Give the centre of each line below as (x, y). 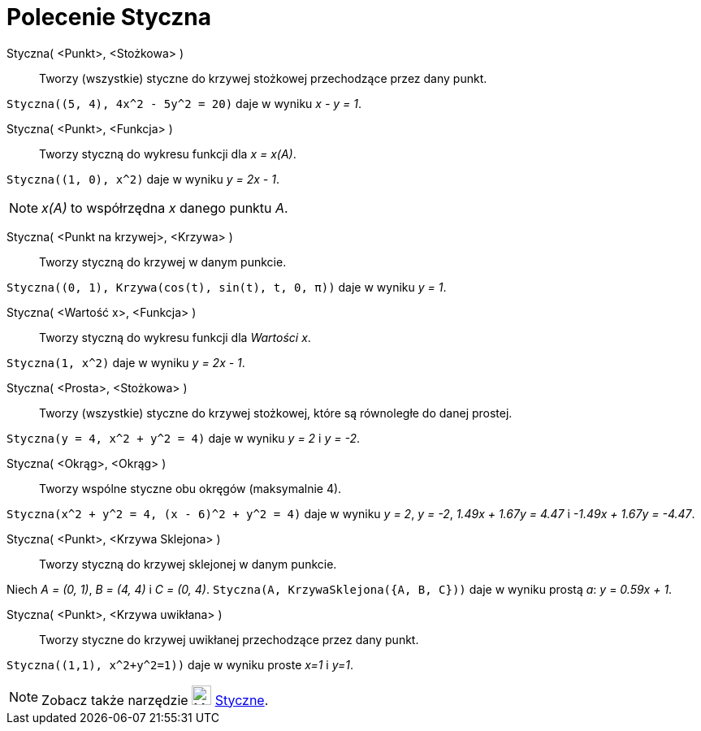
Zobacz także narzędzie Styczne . (155, 700)
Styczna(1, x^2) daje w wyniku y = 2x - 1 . (126, 362)
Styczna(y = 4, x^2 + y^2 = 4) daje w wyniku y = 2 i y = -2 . (184, 438)
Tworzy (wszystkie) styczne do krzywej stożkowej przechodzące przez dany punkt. (263, 78)
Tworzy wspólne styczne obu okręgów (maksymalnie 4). (190, 488)
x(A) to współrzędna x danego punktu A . (165, 208)
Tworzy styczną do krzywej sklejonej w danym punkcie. (188, 564)
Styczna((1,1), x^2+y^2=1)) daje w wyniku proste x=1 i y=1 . (180, 664)
